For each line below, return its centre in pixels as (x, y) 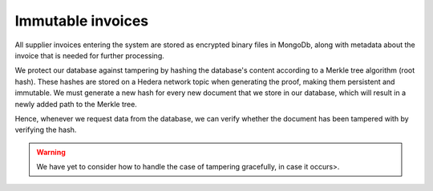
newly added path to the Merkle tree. (76, 104)
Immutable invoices (82, 21)
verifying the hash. (46, 130)
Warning (51, 152)
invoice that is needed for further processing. (89, 55)
